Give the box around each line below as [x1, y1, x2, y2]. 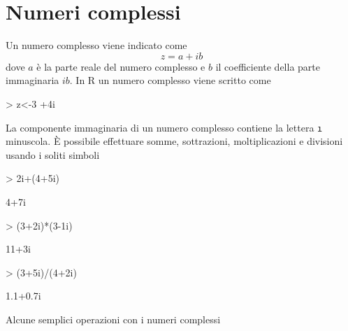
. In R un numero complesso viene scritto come [69, 73, 271, 87]
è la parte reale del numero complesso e [36, 59, 205, 73]
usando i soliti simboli [6, 147, 100, 162]
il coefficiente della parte [215, 59, 320, 73]
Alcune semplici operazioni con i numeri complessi [6, 311, 221, 326]
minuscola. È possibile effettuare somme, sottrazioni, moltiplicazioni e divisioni [6, 134, 343, 148]
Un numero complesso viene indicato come [6, 38, 187, 52]
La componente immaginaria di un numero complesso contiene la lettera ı [6, 120, 323, 134]
